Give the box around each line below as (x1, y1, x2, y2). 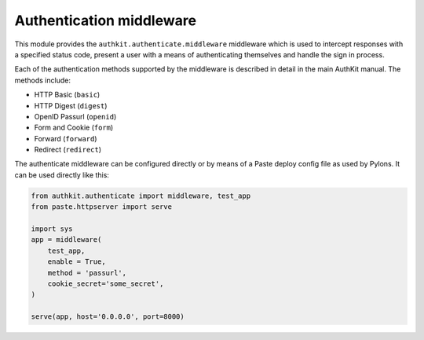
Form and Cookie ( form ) (34, 122, 114, 133)
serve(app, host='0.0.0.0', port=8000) (31, 313, 185, 321)
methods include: (14, 75, 71, 85)
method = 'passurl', (47, 268, 127, 277)
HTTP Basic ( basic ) (34, 90, 101, 100)
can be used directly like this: (14, 170, 110, 180)
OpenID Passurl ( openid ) (34, 112, 117, 121)
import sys (31, 225, 73, 233)
